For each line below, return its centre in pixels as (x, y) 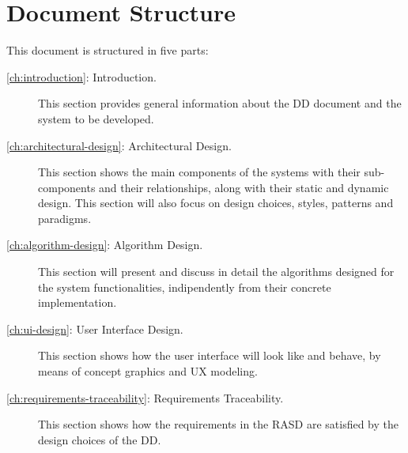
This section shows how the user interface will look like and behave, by (210, 355)
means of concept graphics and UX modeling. (148, 371)
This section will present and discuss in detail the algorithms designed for (216, 272)
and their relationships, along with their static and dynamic (244, 187)
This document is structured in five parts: (108, 50)
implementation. (77, 302)
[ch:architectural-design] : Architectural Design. (119, 145)
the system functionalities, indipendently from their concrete (185, 287)
